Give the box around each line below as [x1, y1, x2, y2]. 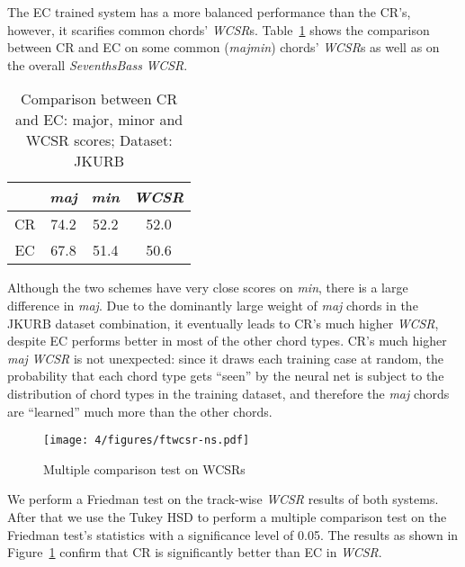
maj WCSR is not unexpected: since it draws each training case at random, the [7, 348, 444, 367]
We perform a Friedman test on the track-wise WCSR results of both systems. [7, 490, 439, 508]
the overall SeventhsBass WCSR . [7, 55, 188, 74]
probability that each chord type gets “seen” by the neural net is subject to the [7, 366, 444, 385]
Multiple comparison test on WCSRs [43, 459, 246, 478]
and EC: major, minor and [15, 109, 183, 130]
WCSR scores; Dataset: [25, 130, 173, 151]
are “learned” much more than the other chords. [7, 401, 273, 420]
